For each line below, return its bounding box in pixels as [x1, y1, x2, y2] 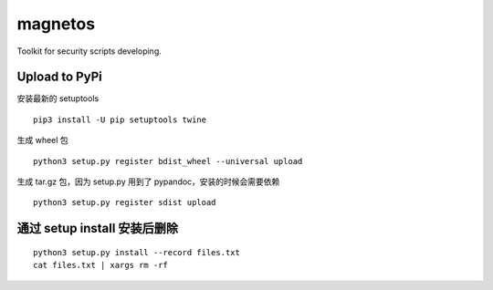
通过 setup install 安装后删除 [16, 221, 179, 236]
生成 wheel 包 [16, 135, 68, 146]
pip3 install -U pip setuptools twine [33, 114, 207, 125]
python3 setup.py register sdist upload [33, 197, 216, 208]
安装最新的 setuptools [16, 93, 100, 104]
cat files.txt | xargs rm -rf [33, 260, 169, 271]
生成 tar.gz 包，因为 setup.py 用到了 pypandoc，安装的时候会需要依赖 [16, 176, 280, 187]
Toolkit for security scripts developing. [16, 46, 162, 57]
